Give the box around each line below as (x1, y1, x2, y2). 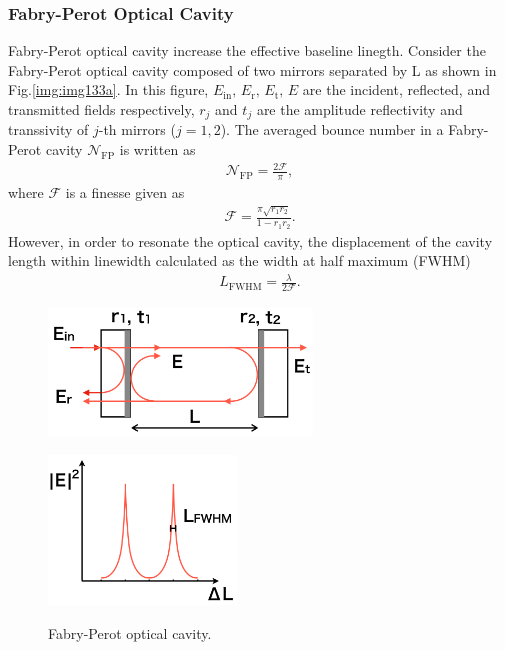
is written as (119, 139, 196, 160)
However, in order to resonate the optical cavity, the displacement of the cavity (8, 230, 493, 251)
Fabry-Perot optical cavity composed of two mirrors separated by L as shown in (8, 59, 497, 80)
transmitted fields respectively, (8, 99, 195, 119)
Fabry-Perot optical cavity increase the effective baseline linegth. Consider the (8, 40, 486, 61)
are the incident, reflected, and (302, 79, 490, 100)
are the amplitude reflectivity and (256, 99, 463, 119)
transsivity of (8, 119, 89, 140)
